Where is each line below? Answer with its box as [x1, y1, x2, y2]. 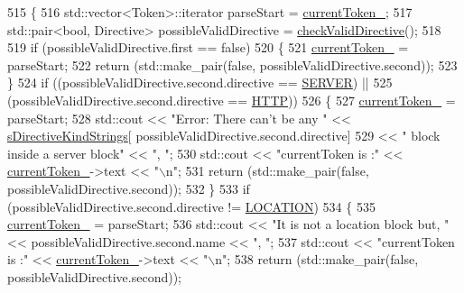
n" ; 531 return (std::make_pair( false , [165, 161, 369, 180]
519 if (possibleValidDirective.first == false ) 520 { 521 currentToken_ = [7, 38, 409, 57]
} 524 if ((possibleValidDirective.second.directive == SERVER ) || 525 [7, 73, 393, 92]
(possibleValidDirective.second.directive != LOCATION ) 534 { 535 [7, 197, 376, 215]
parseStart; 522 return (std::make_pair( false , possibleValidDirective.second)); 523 [7, 55, 458, 74]
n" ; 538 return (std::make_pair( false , [215, 250, 419, 269]
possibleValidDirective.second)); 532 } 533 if [7, 179, 250, 197]
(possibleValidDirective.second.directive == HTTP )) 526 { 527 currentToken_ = [7, 90, 456, 109]
